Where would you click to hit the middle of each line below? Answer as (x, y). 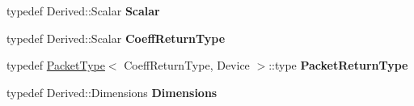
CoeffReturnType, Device (187, 65)
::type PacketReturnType (338, 65)
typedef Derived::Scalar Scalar (83, 11)
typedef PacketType (56, 65)
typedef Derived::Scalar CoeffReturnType (116, 38)
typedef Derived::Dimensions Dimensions (112, 92)
